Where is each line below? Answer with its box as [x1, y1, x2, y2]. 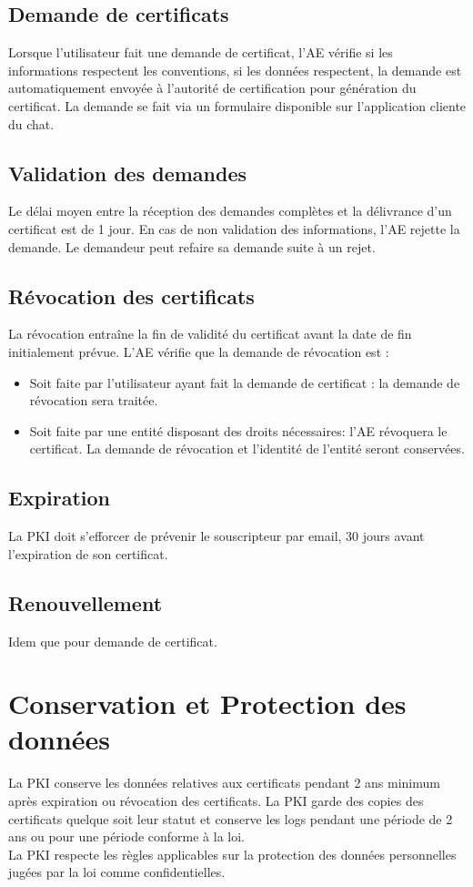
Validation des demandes [8, 158, 247, 187]
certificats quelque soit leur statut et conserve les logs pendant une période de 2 [8, 809, 453, 828]
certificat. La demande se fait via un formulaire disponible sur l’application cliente [8, 96, 467, 115]
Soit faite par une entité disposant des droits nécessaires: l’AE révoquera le [29, 421, 448, 440]
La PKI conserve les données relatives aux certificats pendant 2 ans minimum [8, 773, 440, 792]
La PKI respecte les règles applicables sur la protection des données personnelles [8, 844, 457, 863]
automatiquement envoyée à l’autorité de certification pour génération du [8, 78, 417, 97]
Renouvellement [8, 588, 163, 617]
